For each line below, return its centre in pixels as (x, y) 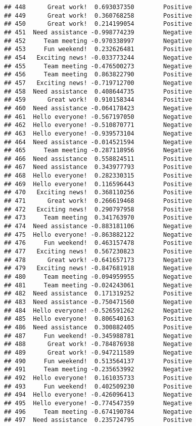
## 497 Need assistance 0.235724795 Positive (98, 420)
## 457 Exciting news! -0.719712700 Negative (98, 83)
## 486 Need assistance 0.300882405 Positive (98, 327)
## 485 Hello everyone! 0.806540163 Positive (98, 319)
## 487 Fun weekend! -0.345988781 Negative (98, 336)
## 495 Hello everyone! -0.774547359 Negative (98, 403)
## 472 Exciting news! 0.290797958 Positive (98, 209)
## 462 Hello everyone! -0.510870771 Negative (98, 125)
